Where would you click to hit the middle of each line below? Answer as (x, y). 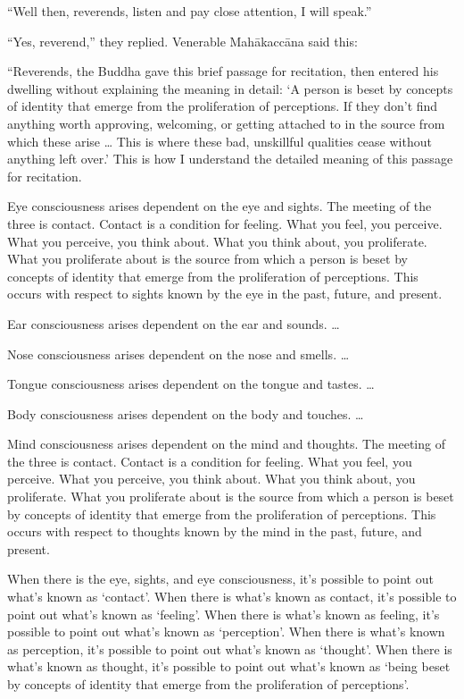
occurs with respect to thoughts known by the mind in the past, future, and (215, 531)
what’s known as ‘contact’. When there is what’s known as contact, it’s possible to (232, 597)
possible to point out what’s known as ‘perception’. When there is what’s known (226, 632)
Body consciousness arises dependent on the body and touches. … (186, 413)
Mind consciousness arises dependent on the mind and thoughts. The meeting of (226, 444)
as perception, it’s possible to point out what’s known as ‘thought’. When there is (230, 648)
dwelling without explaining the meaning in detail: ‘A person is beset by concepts (230, 88)
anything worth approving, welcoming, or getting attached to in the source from (226, 123)
